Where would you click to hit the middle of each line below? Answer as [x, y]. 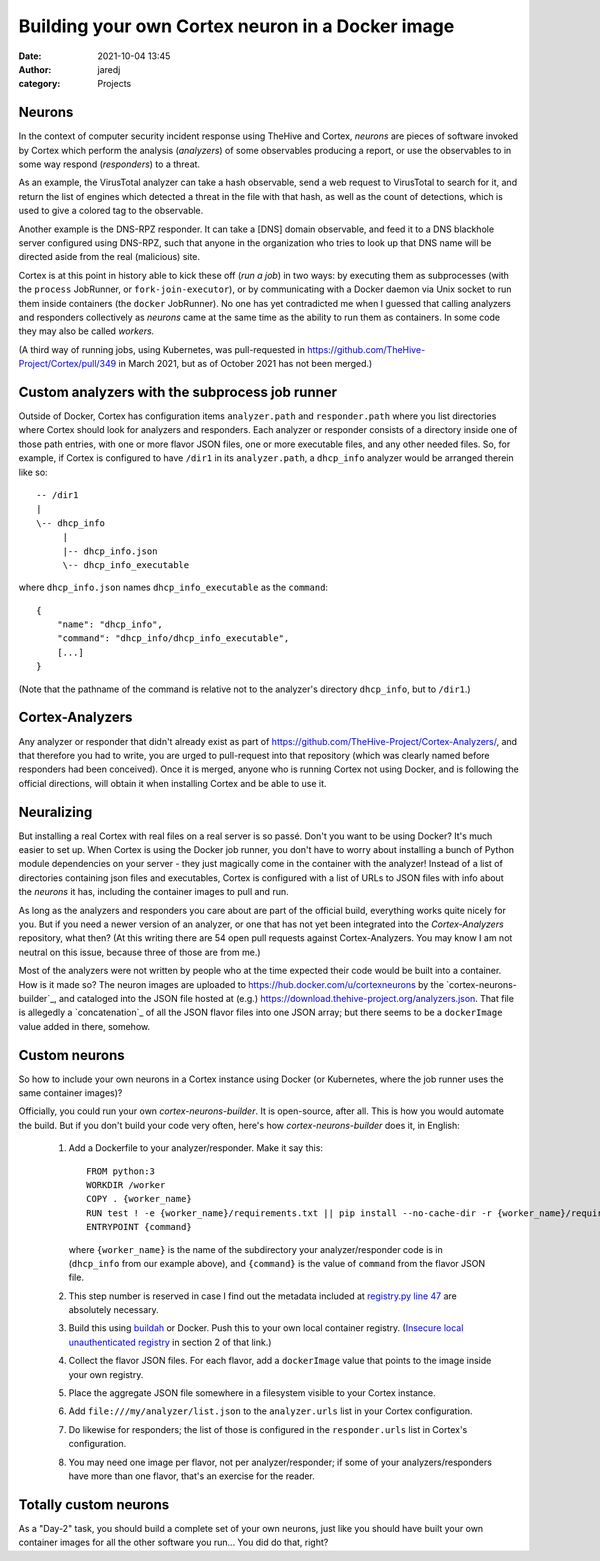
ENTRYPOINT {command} [139, 1227]
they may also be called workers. [86, 331]
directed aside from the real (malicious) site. [109, 257]
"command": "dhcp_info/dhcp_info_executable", [173, 638]
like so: [33, 472]
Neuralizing [55, 811]
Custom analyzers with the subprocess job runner [178, 391]
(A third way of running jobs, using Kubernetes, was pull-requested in [161, 349]
